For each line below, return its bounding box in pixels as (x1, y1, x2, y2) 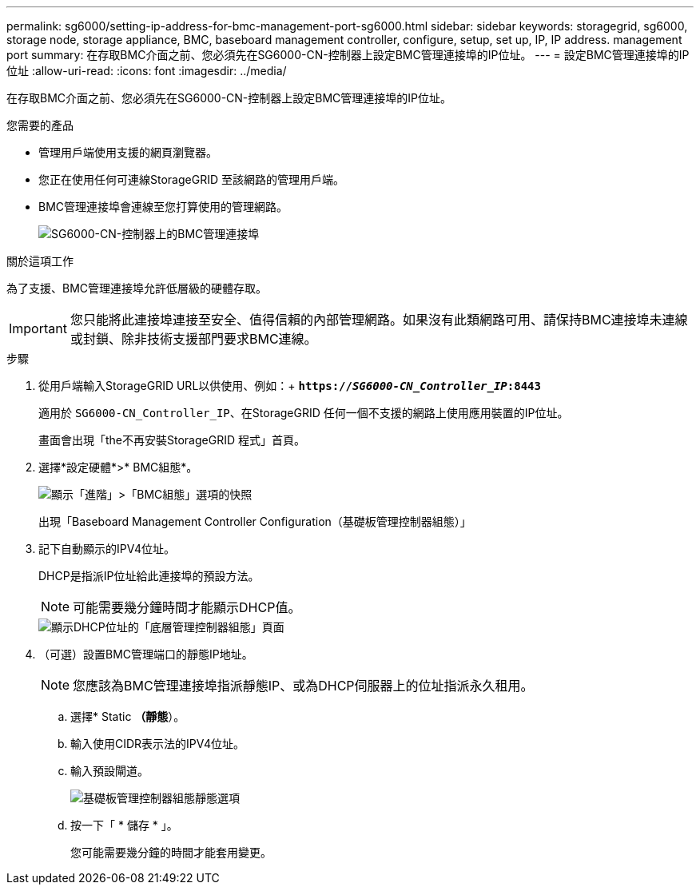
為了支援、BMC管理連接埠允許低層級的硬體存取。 (6, 281, 268, 295)
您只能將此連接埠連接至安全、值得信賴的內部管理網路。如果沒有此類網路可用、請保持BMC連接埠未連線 (70, 312, 688, 328)
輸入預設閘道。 (70, 764, 149, 778)
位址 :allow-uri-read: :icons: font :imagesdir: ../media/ (6, 64, 287, 78)
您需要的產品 (6, 118, 74, 132)
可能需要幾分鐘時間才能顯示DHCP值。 (73, 599, 301, 615)
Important (9, 320, 67, 336)
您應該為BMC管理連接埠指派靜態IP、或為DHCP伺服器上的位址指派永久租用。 (73, 678, 534, 694)
